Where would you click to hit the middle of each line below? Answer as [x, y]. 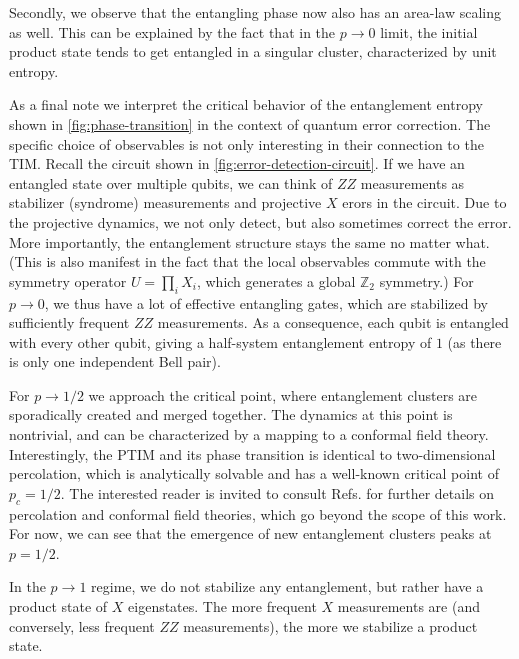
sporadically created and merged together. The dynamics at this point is [231, 414]
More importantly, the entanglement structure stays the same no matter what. [249, 241]
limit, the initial [429, 31]
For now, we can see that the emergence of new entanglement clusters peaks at [250, 533]
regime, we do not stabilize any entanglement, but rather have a [287, 586]
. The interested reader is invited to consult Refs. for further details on [277, 492]
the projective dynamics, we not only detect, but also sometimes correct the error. [260, 221]
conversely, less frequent [82, 625]
